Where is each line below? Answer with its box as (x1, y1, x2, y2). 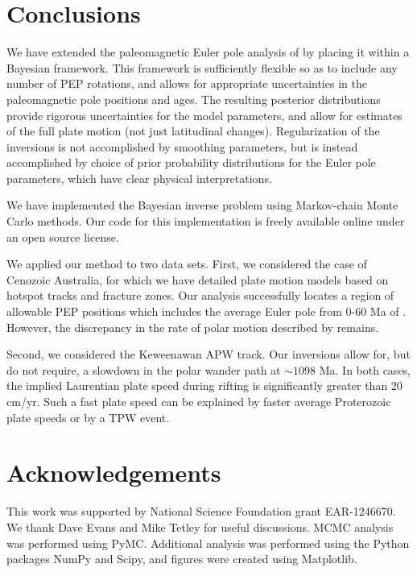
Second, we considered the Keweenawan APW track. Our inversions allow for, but (6, 346, 411, 363)
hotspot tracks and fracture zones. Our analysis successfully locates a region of (6, 287, 394, 304)
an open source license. (6, 228, 119, 245)
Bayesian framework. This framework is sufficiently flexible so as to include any (6, 59, 398, 76)
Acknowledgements (6, 456, 221, 489)
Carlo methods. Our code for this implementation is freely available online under (6, 213, 405, 230)
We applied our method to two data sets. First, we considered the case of (6, 255, 367, 272)
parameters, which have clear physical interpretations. (6, 169, 272, 186)
